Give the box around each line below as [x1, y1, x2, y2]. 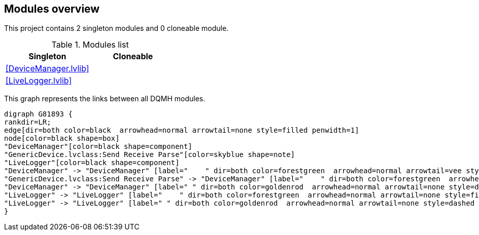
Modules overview [4, 3, 100, 15]
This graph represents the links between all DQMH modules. [4, 94, 206, 103]
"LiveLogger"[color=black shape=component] [4, 159, 180, 167]
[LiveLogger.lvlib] [6, 75, 72, 86]
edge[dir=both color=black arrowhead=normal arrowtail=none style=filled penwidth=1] [4, 126, 359, 135]
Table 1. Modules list [51, 40, 129, 50]
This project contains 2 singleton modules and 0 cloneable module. [4, 24, 229, 33]
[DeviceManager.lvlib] [6, 63, 89, 74]
